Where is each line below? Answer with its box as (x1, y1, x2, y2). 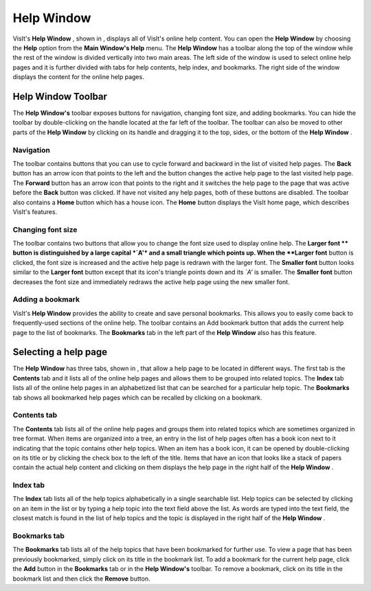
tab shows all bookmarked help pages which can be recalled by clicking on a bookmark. (12, 393, 262, 402)
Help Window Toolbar (12, 90, 108, 103)
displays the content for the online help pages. (12, 73, 144, 81)
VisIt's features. (12, 207, 58, 216)
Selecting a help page (12, 346, 108, 358)
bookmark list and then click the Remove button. (12, 574, 150, 583)
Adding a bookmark (12, 294, 80, 304)
